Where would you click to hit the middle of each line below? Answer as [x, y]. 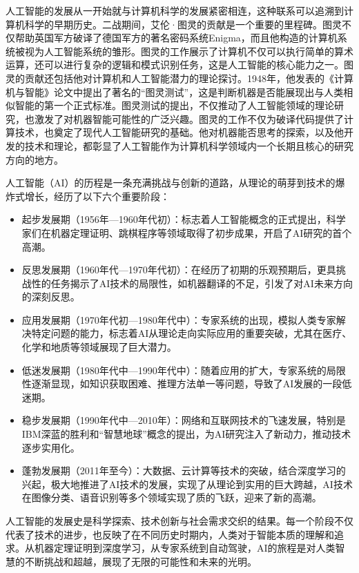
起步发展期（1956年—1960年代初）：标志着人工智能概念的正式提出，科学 [184, 219]
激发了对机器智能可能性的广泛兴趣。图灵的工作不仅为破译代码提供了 [189, 118]
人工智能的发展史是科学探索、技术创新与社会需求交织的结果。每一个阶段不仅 [179, 521]
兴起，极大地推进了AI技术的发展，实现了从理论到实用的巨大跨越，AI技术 [187, 484]
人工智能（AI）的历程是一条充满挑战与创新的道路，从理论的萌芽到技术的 [171, 183]
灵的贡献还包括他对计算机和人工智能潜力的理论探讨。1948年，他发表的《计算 [179, 78]
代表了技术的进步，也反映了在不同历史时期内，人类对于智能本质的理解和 [170, 534]
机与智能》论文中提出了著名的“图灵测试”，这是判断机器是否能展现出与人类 [175, 91]
